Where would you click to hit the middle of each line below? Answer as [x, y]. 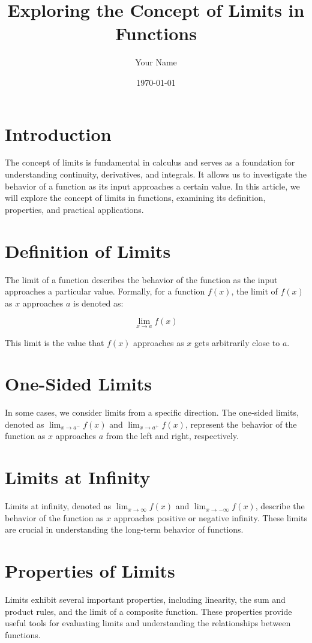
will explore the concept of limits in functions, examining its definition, [135, 198]
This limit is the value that [55, 342]
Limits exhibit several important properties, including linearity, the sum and [145, 600]
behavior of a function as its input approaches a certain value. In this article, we [152, 186]
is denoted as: [98, 303]
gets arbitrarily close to [237, 342]
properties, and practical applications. [74, 209]
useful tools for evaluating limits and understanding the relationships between [148, 623]
